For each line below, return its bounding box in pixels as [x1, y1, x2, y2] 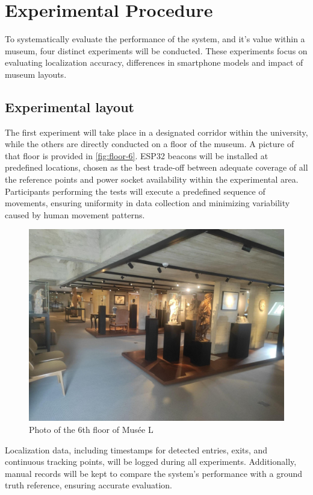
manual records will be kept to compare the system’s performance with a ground [5, 467, 303, 479]
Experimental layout [5, 97, 134, 116]
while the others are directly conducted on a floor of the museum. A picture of [5, 137, 294, 150]
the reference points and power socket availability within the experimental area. [5, 173, 299, 186]
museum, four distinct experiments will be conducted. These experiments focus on [5, 44, 308, 57]
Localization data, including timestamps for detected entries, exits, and [5, 443, 268, 456]
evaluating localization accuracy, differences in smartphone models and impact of [5, 56, 303, 69]
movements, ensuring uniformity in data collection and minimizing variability [5, 197, 290, 209]
